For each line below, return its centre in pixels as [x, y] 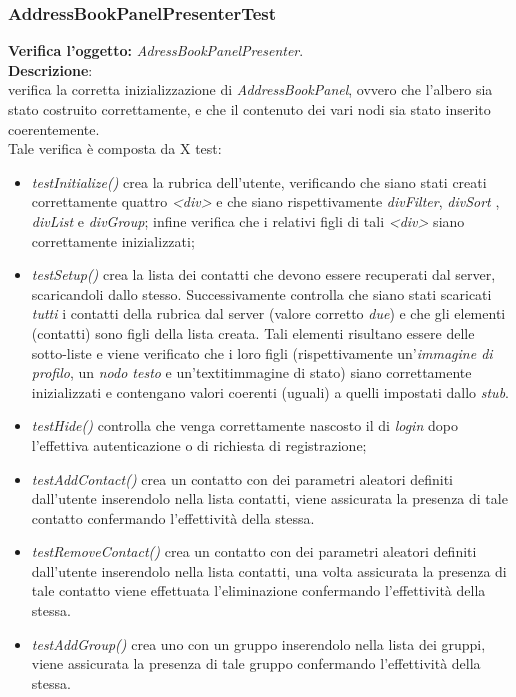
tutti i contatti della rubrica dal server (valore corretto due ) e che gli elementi [268, 313]
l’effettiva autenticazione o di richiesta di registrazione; [199, 444]
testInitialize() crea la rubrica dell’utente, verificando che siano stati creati [259, 181]
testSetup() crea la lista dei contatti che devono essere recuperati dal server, [263, 274]
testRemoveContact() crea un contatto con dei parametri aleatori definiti [254, 551]
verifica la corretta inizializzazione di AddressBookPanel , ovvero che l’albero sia [250, 89]
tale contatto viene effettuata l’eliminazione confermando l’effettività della [258, 590]
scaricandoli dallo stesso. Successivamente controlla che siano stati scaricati [261, 293]
